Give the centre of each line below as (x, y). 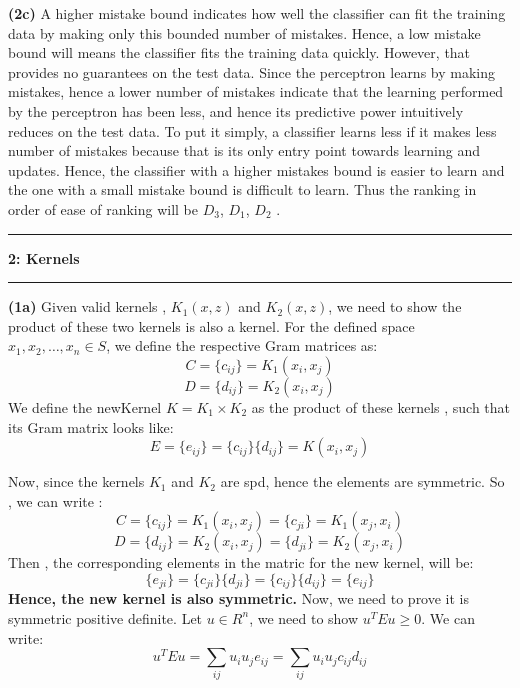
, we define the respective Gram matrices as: (242, 345)
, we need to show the (395, 306)
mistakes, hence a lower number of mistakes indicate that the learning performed (256, 91)
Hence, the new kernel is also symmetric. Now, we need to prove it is (239, 598)
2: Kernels (44, 257)
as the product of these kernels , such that (381, 406)
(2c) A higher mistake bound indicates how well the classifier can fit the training (257, 13)
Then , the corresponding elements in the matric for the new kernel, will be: (241, 562)
